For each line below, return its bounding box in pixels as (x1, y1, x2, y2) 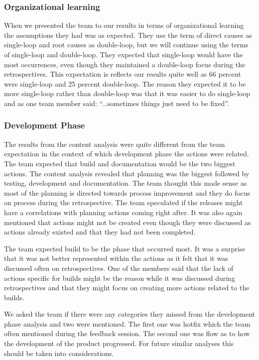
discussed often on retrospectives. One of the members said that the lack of (4, 262, 234, 273)
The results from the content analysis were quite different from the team (4, 138, 225, 149)
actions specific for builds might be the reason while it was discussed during (4, 272, 235, 283)
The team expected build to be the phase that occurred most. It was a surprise (4, 243, 246, 253)
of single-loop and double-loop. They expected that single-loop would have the (4, 49, 243, 59)
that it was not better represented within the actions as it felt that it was (4, 253, 228, 263)
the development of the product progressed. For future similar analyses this (4, 338, 234, 349)
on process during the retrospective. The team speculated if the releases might (4, 197, 243, 208)
